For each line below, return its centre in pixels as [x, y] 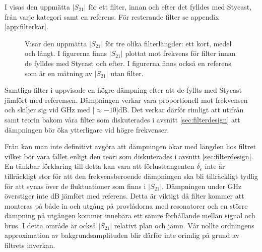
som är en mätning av [58, 73]
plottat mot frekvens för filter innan [180, 53]
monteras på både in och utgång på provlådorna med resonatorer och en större [126, 205]
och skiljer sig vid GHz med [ [50, 110]
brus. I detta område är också [50, 225]
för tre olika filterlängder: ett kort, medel [168, 43]
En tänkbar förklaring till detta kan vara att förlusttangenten [100, 166]
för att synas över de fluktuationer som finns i [75, 186]
